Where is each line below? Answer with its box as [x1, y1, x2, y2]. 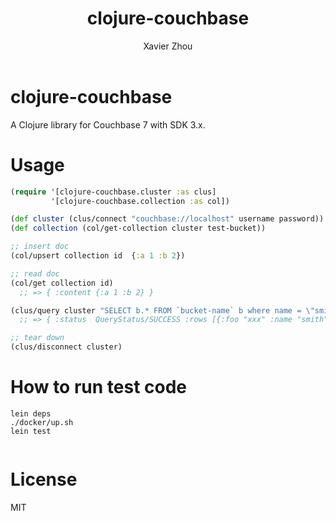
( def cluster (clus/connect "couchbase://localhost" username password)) [10, 214, 325, 224]
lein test [10, 426, 52, 436]
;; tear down [10, 333, 65, 343]
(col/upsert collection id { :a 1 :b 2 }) [10, 251, 186, 261]
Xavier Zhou [143, 40, 193, 52]
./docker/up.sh [10, 417, 74, 427]
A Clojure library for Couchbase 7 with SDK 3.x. [10, 118, 206, 131]
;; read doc [10, 268, 60, 279]
